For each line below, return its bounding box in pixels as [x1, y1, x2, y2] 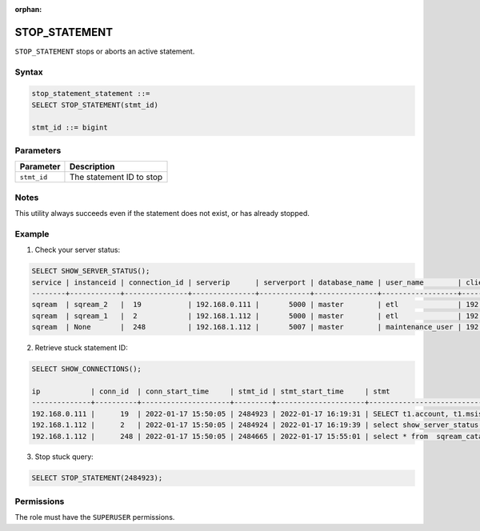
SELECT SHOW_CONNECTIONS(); [31, 365, 142, 373]
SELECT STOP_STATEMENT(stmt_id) [31, 100, 159, 110]
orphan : [14, 5, 42, 14]
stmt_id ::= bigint [31, 122, 108, 132]
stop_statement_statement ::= [31, 89, 150, 98]
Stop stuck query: [34, 452, 94, 461]
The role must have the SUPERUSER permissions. [14, 513, 175, 522]
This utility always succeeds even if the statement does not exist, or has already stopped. [14, 209, 310, 218]
